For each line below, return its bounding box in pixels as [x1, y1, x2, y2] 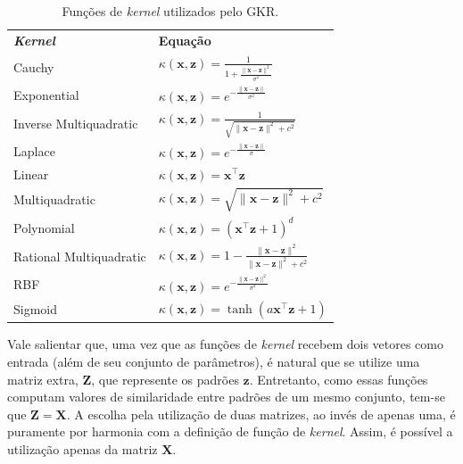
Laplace [13, 142, 55, 161]
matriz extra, [7, 369, 79, 388]
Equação [158, 30, 211, 49]
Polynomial [13, 218, 75, 236]
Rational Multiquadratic [13, 246, 146, 265]
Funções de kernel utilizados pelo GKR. [62, 2, 279, 20]
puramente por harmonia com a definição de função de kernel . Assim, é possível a [7, 422, 453, 441]
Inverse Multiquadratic [13, 113, 138, 132]
